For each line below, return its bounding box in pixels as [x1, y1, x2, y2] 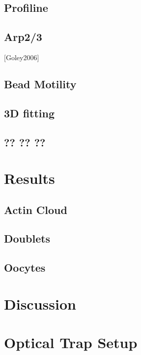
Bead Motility [4, 76, 77, 91]
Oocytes [4, 260, 46, 275]
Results [4, 168, 55, 188]
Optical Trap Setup [4, 332, 138, 353]
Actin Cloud [4, 202, 67, 217]
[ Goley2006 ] [4, 52, 39, 62]
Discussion [4, 293, 76, 314]
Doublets [4, 231, 51, 246]
